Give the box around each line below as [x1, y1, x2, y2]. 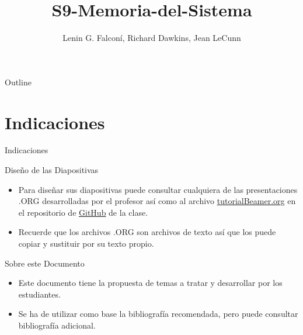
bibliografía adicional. [18, 319, 96, 331]
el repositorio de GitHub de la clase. [18, 206, 148, 218]
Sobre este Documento [5, 257, 85, 269]
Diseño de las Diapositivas [5, 164, 99, 176]
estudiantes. [18, 288, 61, 300]
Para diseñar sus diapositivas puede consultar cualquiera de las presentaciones [18, 183, 298, 195]
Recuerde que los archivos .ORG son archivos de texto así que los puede [18, 226, 276, 238]
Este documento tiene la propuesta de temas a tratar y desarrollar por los [18, 277, 283, 289]
